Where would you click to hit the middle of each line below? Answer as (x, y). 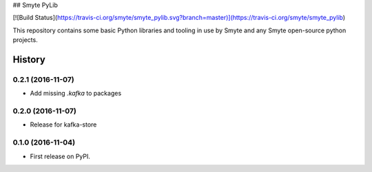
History (29, 60)
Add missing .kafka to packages (76, 94)
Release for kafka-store (63, 125)
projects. (25, 40)
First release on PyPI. (60, 156)
